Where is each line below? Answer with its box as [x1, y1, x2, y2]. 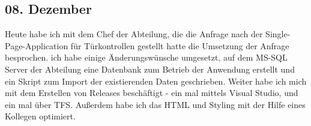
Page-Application [5, 39, 68, 52]
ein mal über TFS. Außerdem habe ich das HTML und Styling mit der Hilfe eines [5, 98, 306, 110]
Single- [265, 28, 291, 40]
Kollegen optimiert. [5, 110, 76, 122]
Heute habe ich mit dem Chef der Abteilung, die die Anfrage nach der [5, 28, 263, 40]
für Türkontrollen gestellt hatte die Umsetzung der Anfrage [70, 39, 289, 52]
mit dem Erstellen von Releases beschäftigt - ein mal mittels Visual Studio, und [5, 86, 298, 99]
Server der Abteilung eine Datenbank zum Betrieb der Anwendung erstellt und [5, 62, 295, 75]
